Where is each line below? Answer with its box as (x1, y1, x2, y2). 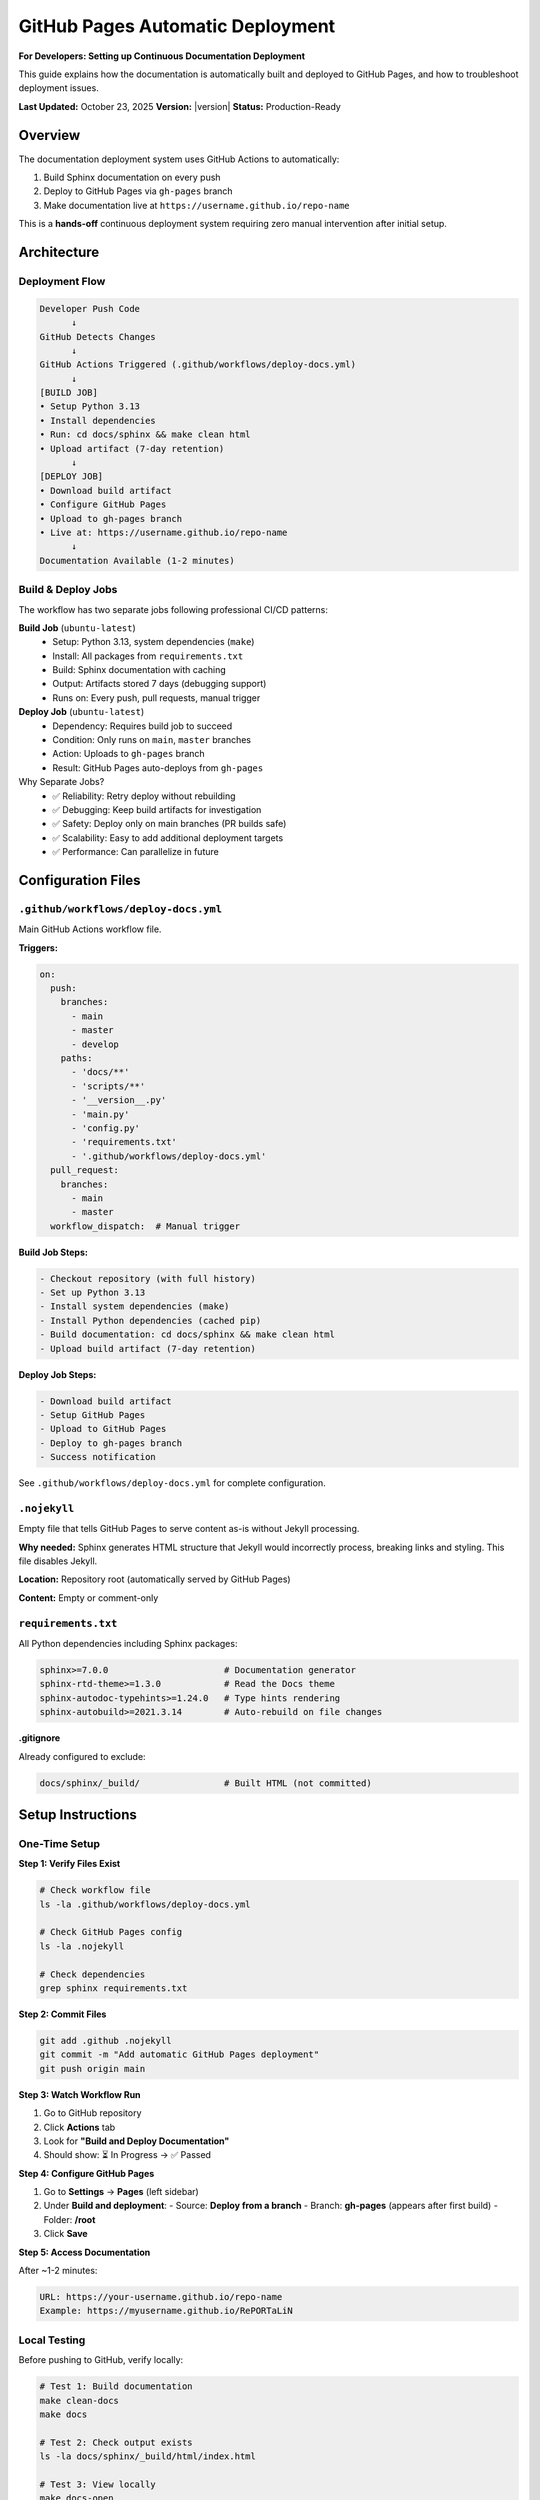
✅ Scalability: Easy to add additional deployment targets (52, 831, 284, 844)
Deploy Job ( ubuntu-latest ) (18, 706, 145, 718)
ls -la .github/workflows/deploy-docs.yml (39, 1898, 251, 1910)
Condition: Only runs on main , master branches (52, 734, 252, 746)
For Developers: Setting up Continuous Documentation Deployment (18, 50, 305, 62)
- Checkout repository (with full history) (39, 1273, 257, 1284)
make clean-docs (39, 2395, 120, 2406)
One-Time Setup (18, 1836, 100, 1850)
